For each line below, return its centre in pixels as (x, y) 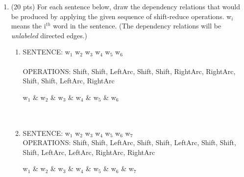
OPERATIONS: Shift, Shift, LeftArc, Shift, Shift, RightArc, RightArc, (129, 71)
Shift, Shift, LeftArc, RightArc (69, 81)
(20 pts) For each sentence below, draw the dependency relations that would (125, 6)
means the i (28, 26)
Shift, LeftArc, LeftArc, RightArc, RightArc (89, 152)
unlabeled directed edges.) (49, 35)
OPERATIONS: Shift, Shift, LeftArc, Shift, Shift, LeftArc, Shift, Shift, (129, 142)
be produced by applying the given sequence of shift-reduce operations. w (121, 16)
